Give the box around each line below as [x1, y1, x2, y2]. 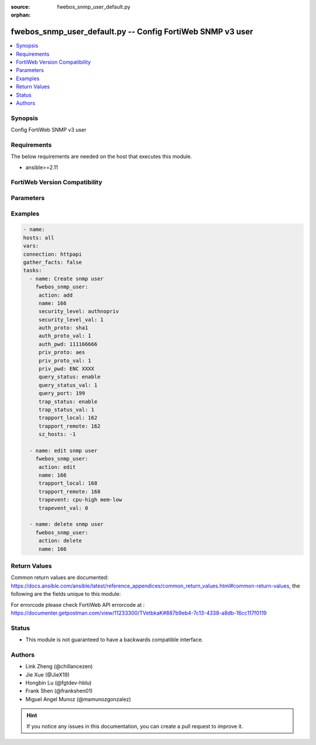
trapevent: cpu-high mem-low [38, 496, 122, 503]
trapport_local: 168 [38, 480, 98, 487]
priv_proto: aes [38, 349, 85, 356]
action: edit [38, 464, 76, 471]
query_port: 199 [38, 390, 85, 397]
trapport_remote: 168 [38, 488, 101, 495]
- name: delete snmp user [29, 521, 104, 528]
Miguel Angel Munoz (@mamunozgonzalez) [25, 695, 131, 702]
